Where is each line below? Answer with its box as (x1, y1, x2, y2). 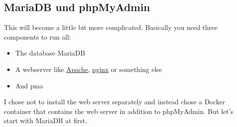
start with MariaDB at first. (4, 115, 88, 126)
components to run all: (4, 31, 71, 42)
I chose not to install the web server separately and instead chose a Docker (4, 97, 225, 107)
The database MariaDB (15, 48, 85, 58)
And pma (15, 80, 43, 90)
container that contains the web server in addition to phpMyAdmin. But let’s (4, 106, 234, 116)
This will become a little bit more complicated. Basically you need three (4, 22, 218, 32)
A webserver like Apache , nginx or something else (15, 64, 163, 74)
